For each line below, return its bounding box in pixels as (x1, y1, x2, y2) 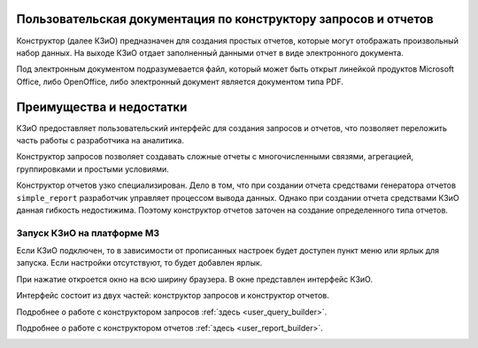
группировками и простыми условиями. (16, 164, 170, 174)
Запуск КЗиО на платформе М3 (16, 227, 160, 239)
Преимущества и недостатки (16, 99, 188, 114)
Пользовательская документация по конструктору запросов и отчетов (16, 12, 434, 27)
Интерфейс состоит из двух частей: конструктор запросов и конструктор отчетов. (16, 290, 329, 301)
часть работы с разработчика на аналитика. (16, 135, 185, 145)
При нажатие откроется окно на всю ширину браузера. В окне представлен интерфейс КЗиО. (16, 274, 374, 284)
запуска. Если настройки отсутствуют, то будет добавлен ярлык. (16, 258, 263, 268)
